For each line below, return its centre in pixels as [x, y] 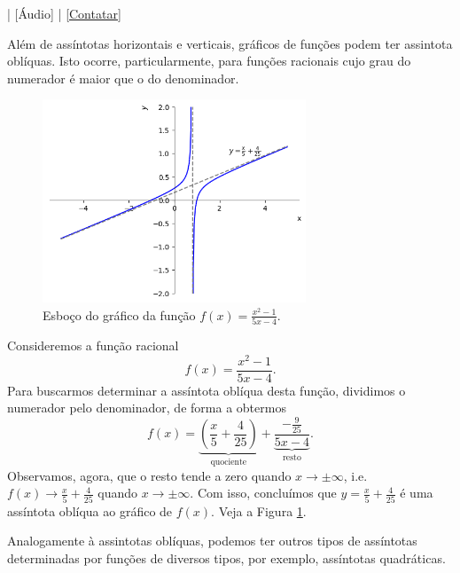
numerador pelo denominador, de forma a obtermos [147, 408]
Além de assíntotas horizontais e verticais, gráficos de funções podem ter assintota [230, 43]
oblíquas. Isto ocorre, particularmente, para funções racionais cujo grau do [209, 61]
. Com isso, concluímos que [263, 493]
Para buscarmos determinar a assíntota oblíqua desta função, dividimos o [207, 390]
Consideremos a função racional [93, 345]
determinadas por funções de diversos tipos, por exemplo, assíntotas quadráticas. [226, 557]
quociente [229, 463]
